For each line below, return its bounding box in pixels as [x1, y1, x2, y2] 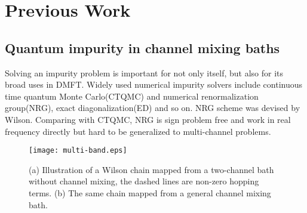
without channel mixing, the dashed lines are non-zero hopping [29, 175, 259, 187]
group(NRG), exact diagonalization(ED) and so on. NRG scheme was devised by [5, 101, 300, 114]
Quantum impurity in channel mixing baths [5, 38, 280, 57]
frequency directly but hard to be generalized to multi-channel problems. [5, 125, 271, 137]
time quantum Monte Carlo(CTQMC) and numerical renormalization [5, 89, 259, 102]
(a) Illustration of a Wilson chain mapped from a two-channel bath [29, 163, 274, 175]
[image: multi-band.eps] [29, 146, 127, 155]
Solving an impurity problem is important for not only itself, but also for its [5, 66, 284, 79]
